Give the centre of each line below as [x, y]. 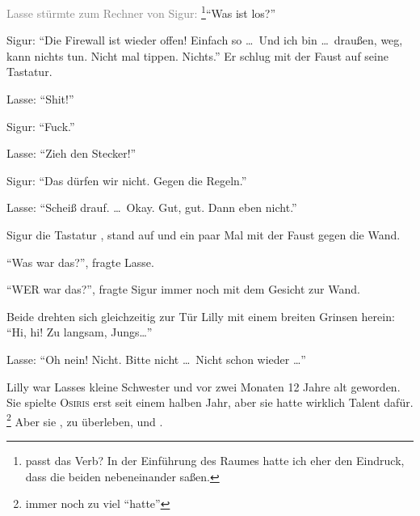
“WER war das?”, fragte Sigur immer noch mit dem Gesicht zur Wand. [183, 289]
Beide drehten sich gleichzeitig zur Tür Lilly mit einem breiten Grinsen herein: [201, 316]
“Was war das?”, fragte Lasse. [80, 262]
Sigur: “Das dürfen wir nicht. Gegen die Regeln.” [127, 180]
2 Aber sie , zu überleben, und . [85, 420]
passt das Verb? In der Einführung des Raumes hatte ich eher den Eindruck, [215, 460]
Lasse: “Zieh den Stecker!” [71, 153]
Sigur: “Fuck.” [41, 126]
